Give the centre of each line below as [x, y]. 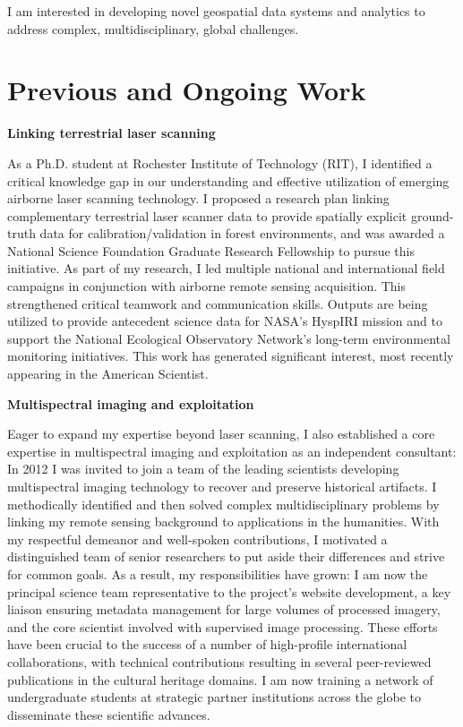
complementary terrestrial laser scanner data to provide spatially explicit [207, 215]
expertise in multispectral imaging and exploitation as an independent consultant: [232, 451]
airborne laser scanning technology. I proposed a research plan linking [198, 198]
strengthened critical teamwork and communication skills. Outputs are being [218, 303]
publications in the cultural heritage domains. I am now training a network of [220, 679]
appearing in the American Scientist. [108, 374]
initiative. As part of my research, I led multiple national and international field [226, 268]
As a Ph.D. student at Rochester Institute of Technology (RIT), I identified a [220, 163]
